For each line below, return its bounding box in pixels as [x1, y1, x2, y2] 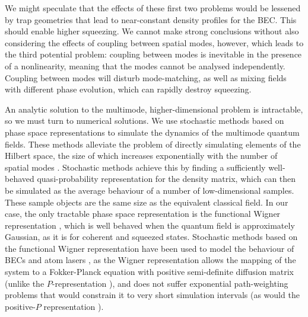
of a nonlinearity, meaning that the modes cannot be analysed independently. [5, 59, 285, 72]
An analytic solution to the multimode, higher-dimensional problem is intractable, [5, 103, 303, 115]
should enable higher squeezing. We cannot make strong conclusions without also [5, 25, 299, 37]
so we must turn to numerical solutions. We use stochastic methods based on [5, 114, 284, 127]
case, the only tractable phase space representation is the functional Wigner [5, 207, 281, 220]
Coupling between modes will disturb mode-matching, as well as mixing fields [5, 71, 287, 84]
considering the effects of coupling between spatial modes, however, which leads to [5, 36, 304, 49]
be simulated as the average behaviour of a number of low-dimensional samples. [5, 184, 294, 196]
